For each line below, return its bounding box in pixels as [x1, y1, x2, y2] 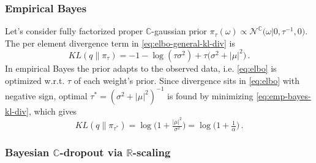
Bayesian [5, 145, 50, 160]
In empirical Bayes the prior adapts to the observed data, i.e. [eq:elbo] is [5, 61, 277, 74]
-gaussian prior [151, 25, 207, 37]
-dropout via [59, 145, 123, 160]
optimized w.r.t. [5, 74, 65, 86]
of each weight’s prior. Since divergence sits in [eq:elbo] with [73, 74, 299, 86]
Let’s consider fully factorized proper [5, 25, 143, 37]
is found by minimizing [167, 89, 254, 102]
